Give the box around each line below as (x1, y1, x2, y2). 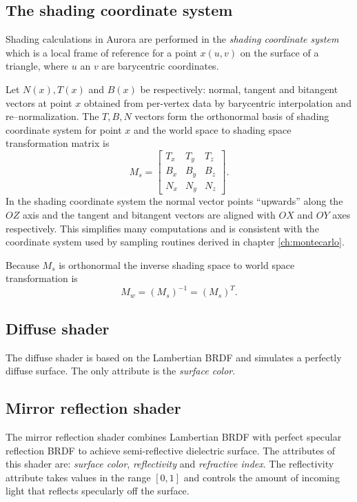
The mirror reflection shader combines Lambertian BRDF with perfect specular (6, 430, 342, 444)
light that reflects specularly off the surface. (6, 483, 190, 498)
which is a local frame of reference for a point (6, 45, 197, 59)
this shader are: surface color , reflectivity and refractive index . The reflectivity (6, 456, 334, 471)
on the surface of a (240, 45, 319, 59)
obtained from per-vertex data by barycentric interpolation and (83, 95, 351, 110)
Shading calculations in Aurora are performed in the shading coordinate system (6, 32, 339, 46)
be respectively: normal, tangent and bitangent (140, 81, 338, 96)
